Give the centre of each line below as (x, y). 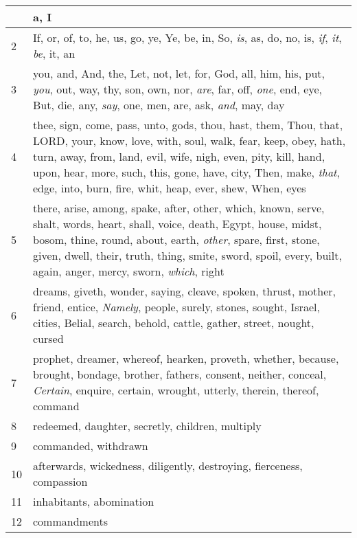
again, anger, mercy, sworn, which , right (129, 271)
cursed (48, 338)
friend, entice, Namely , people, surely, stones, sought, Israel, (176, 307)
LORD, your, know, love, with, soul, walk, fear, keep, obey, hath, (189, 141)
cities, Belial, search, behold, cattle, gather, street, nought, (174, 323)
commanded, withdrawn (91, 446)
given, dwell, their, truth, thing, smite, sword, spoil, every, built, (187, 255)
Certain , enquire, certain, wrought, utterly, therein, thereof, (176, 390)
